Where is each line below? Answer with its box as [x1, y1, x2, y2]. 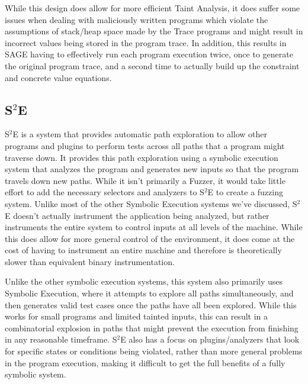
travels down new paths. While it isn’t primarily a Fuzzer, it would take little [5, 174, 285, 186]
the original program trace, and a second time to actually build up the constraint [5, 59, 300, 72]
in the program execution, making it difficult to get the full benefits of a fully [5, 356, 285, 369]
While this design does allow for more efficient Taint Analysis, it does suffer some [5, 2, 300, 14]
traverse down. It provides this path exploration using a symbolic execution [5, 151, 278, 163]
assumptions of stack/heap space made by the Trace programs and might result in [5, 25, 303, 37]
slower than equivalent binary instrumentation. [5, 255, 175, 267]
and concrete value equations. [5, 71, 112, 83]
